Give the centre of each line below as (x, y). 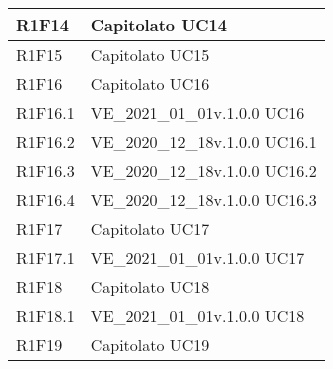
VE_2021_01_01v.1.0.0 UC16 (197, 112)
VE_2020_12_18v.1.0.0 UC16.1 (203, 141)
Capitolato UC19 (150, 344)
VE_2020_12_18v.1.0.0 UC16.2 (203, 170)
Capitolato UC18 (150, 286)
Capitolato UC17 (150, 228)
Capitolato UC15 (150, 54)
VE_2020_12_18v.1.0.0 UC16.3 (203, 199)
